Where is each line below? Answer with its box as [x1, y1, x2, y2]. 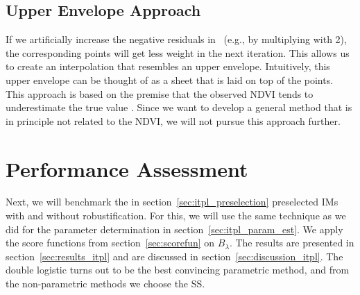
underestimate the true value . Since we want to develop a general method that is [6, 100, 352, 115]
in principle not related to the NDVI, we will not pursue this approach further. [6, 113, 341, 128]
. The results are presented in [229, 235, 354, 250]
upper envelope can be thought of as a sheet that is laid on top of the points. [6, 72, 334, 87]
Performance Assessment [6, 154, 248, 183]
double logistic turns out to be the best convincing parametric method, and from [6, 262, 350, 277]
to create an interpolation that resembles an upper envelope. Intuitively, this [6, 59, 330, 74]
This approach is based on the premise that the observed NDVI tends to [6, 86, 314, 101]
